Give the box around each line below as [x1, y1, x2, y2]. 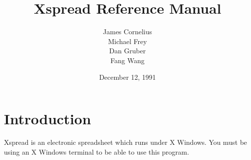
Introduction [4, 109, 91, 129]
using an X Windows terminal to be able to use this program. [4, 146, 189, 157]
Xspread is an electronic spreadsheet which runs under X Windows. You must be [4, 137, 247, 147]
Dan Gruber [109, 46, 146, 56]
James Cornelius [103, 26, 152, 37]
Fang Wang [110, 55, 145, 65]
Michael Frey [108, 36, 147, 46]
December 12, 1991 [99, 71, 156, 82]
